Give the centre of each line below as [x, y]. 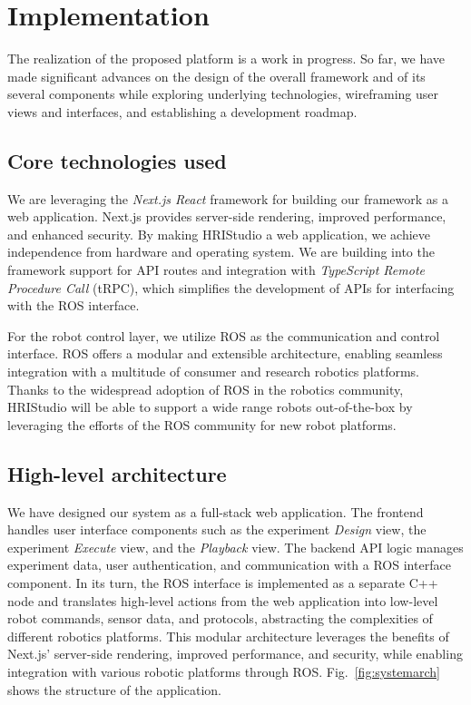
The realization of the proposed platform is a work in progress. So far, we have [226, 59]
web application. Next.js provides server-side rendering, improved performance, [227, 216]
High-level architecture [117, 473]
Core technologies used [117, 160]
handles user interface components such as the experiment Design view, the [217, 529]
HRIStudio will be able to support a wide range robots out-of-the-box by [210, 407]
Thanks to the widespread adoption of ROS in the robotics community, [206, 389]
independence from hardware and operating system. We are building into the [221, 252]
